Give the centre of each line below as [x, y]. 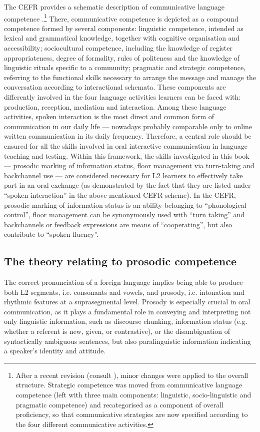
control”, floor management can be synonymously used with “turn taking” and [124, 214]
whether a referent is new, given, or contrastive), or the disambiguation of [117, 331]
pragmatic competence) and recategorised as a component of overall [120, 404]
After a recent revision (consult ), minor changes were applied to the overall [132, 375]
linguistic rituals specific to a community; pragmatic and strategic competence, [125, 67]
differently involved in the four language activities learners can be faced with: [122, 97]
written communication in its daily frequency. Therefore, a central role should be [128, 136]
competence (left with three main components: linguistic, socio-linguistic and [133, 395]
